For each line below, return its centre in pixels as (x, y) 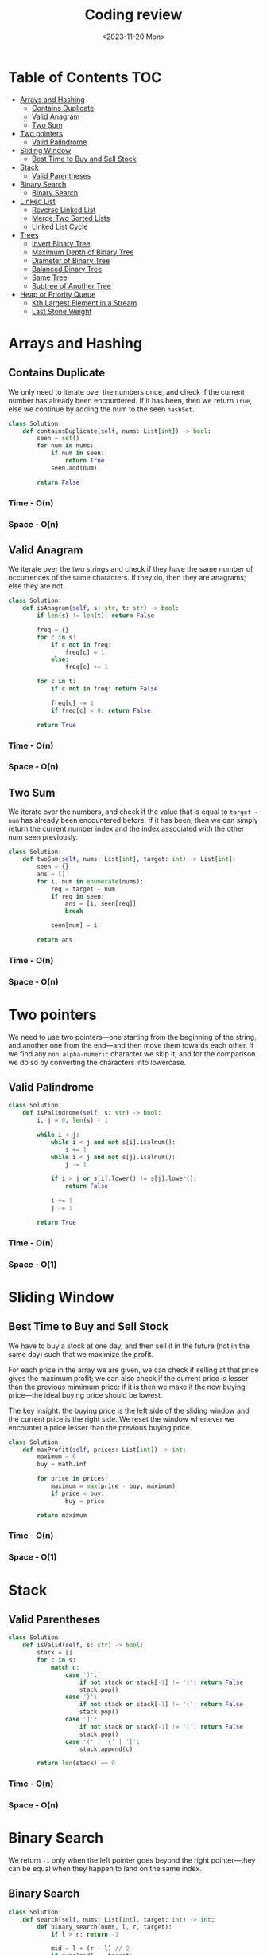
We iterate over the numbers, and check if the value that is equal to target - (133, 812)
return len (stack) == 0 (76, 1764)
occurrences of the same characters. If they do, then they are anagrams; (127, 578)
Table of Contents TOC (85, 77)
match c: (65, 1667)
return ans (55, 940)
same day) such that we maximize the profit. (81, 1354)
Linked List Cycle (60, 226)
